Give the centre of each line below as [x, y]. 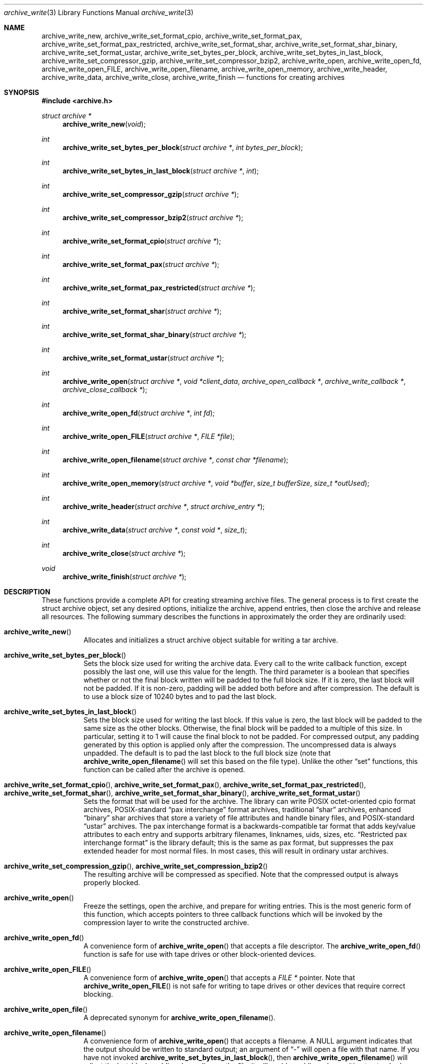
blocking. [98, 994]
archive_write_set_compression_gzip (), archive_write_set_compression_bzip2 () [136, 866]
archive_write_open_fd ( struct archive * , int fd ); [139, 413]
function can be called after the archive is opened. [164, 769]
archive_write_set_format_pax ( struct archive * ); [141, 264]
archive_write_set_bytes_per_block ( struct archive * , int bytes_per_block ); [183, 147]
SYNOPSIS [22, 92]
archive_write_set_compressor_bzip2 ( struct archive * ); [153, 218]
